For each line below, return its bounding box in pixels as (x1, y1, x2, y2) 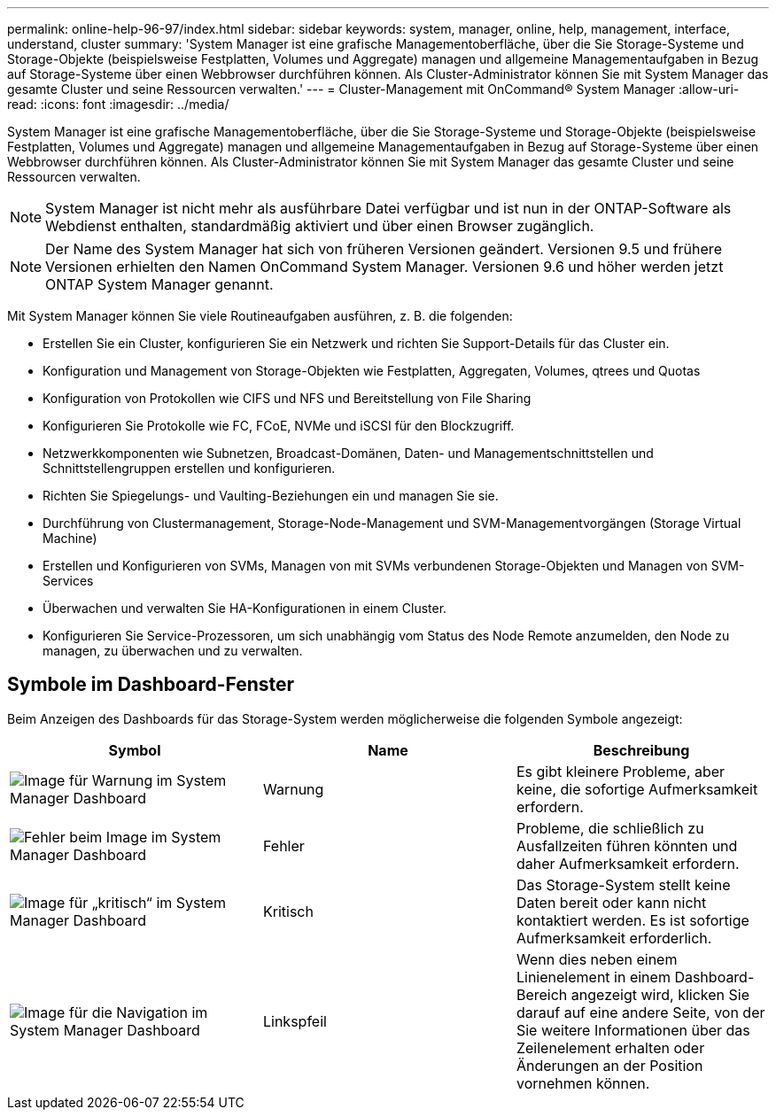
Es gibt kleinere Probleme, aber (516, 762, 726, 780)
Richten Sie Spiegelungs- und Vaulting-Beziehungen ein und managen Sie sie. (43, 488, 499, 503)
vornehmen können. (516, 1074, 650, 1092)
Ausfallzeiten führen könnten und (516, 836, 738, 855)
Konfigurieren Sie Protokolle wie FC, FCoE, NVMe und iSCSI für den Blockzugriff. (43, 418, 515, 433)
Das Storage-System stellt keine (516, 875, 731, 894)
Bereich (516, 985, 568, 1004)
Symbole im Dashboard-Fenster (7, 673, 295, 696)
